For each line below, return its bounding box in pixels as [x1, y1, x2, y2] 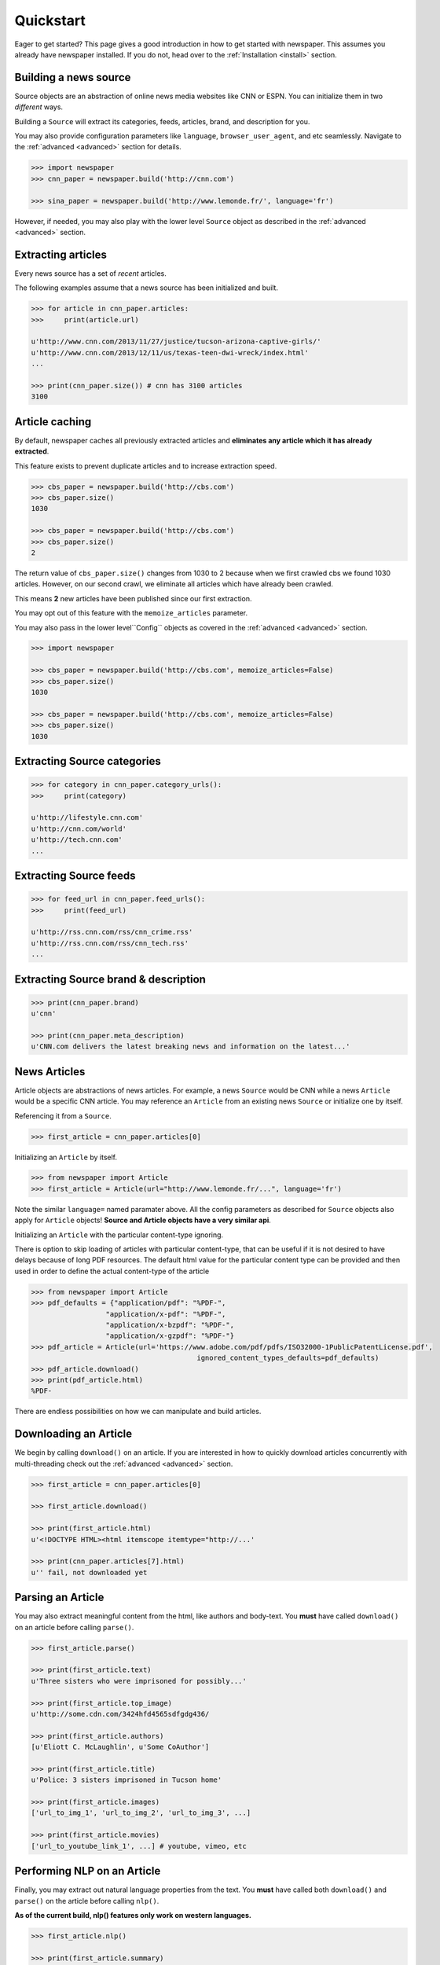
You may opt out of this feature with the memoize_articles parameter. [14, 608, 248, 618]
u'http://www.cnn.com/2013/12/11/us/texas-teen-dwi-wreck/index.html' [31, 348, 310, 357]
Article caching [14, 415, 92, 428]
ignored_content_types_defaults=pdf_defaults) [196, 1353, 379, 1363]
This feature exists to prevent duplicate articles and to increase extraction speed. [14, 461, 277, 471]
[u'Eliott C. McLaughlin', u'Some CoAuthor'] [31, 1743, 210, 1752]
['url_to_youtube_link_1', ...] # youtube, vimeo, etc [31, 1842, 247, 1850]
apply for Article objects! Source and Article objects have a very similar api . [14, 1215, 271, 1225]
